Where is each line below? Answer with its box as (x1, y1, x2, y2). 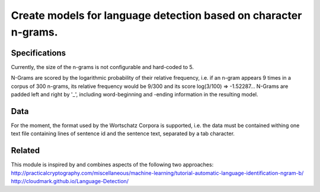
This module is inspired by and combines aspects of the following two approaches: (11, 161, 214, 168)
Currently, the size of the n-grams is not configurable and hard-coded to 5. (11, 63, 194, 70)
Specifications (11, 48, 66, 58)
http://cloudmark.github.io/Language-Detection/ (11, 178, 129, 185)
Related (11, 145, 40, 156)
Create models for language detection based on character (11, 9, 302, 22)
